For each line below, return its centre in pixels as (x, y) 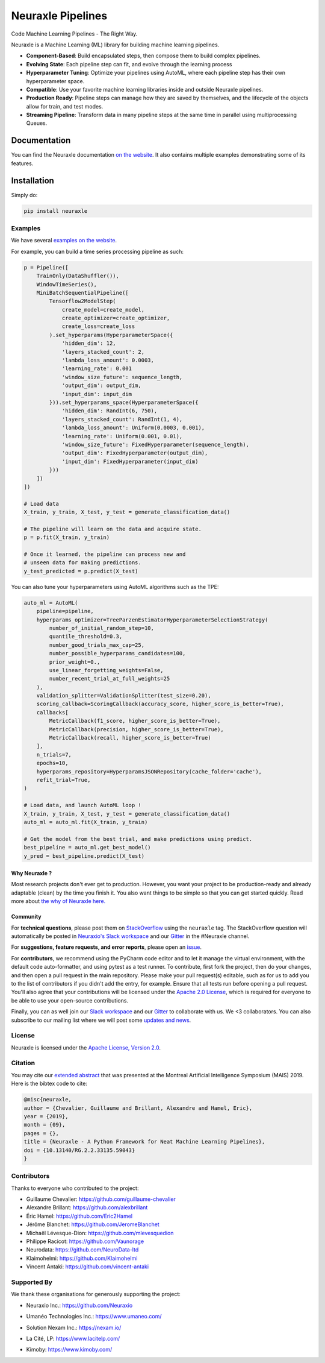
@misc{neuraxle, (48, 1100)
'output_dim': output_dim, (101, 386)
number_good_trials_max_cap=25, (97, 645)
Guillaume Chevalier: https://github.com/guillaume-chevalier (101, 1199)
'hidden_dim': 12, (89, 343)
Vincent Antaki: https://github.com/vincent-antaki (88, 1267)
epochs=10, (52, 763)
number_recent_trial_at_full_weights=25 (110, 679)
